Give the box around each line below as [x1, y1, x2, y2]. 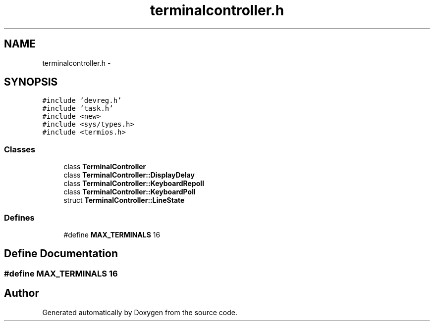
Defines [4, 212, 35, 223]
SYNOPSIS [4, 76, 58, 89]
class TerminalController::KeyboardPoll [63, 187, 196, 196]
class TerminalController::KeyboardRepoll [63, 179, 204, 188]
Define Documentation [4, 247, 118, 260]
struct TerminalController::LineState [63, 196, 185, 205]
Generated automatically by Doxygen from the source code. [42, 308, 238, 317]
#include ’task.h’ [42, 104, 113, 113]
